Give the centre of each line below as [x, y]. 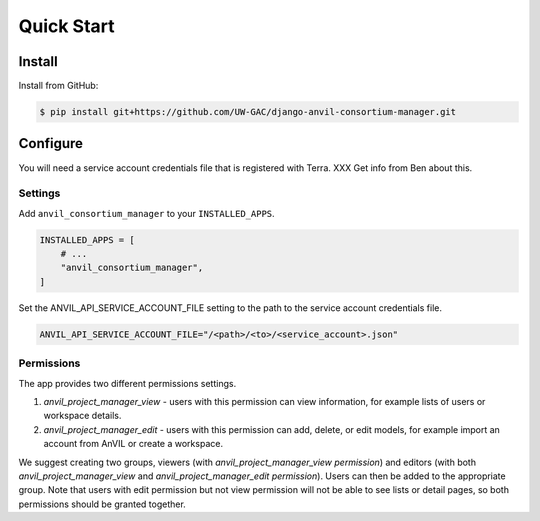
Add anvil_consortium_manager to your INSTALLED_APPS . [146, 213]
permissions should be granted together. [102, 504]
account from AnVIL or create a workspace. [133, 444]
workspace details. [82, 416]
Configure [51, 143]
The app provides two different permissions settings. [127, 383]
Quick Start [66, 26]
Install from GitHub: [58, 86]
